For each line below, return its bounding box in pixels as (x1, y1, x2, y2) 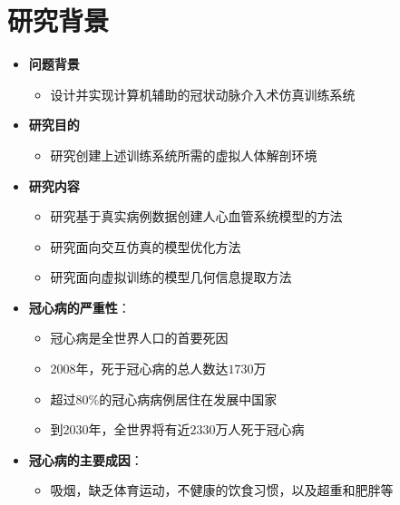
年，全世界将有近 (88, 420, 190, 439)
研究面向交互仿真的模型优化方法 (50, 237, 241, 256)
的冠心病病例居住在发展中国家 (99, 389, 278, 408)
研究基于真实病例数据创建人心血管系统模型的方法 (50, 207, 343, 226)
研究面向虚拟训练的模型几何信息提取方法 (50, 267, 292, 286)
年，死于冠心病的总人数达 (75, 359, 229, 378)
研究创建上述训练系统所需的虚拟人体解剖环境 (50, 145, 317, 164)
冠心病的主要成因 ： (28, 450, 143, 469)
